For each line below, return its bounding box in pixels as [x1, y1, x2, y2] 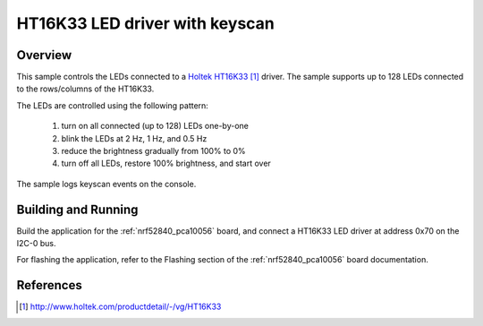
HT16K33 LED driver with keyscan [16, 13, 275, 33]
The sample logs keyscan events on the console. [16, 178, 197, 189]
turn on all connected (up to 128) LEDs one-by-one [61, 121, 250, 132]
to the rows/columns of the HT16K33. [16, 83, 155, 94]
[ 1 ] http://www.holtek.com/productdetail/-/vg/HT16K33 [19, 301, 222, 313]
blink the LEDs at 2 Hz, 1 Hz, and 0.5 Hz [61, 133, 208, 143]
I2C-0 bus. [16, 238, 57, 249]
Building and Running [16, 202, 139, 217]
